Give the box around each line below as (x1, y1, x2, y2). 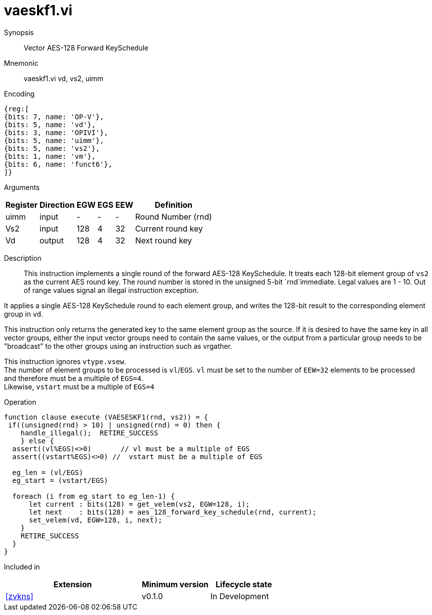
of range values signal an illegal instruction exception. (24, 285, 199, 294)
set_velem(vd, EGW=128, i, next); (29, 516, 163, 524)
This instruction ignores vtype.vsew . (4, 357, 127, 366)
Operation (4, 397, 37, 406)
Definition (155, 199, 193, 210)
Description (4, 253, 42, 262)
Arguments (4, 183, 40, 191)
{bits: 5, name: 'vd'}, (4, 120, 96, 129)
